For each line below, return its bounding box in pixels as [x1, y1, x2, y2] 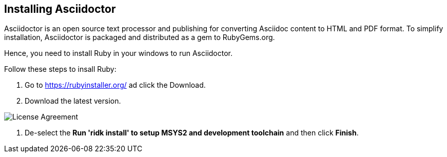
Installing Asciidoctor [4, 3, 116, 15]
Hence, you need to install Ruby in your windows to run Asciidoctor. [4, 49, 233, 58]
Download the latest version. [25, 96, 121, 106]
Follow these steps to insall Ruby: [4, 65, 116, 74]
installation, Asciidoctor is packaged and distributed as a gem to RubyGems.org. [4, 33, 275, 42]
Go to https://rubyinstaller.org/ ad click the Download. [25, 81, 206, 90]
